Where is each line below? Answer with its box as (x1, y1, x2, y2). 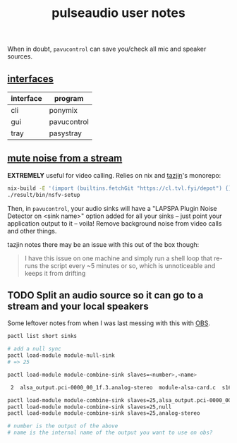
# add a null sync (7, 346, 61, 353)
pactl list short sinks (7, 333, 78, 340)
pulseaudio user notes (51, 5, 186, 21)
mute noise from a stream (7, 152, 123, 164)
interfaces (7, 73, 54, 85)
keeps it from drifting (24, 269, 86, 277)
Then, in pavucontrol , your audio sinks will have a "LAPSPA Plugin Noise (7, 204, 217, 212)
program (54, 94, 84, 103)
